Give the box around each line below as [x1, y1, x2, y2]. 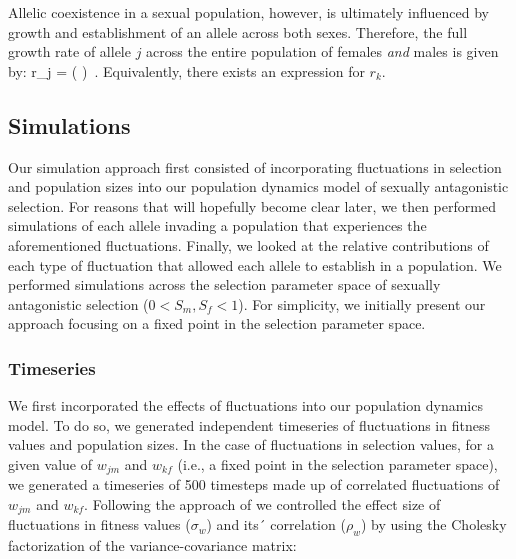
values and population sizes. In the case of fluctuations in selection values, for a [8, 434, 494, 455]
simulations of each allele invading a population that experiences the [8, 215, 427, 236]
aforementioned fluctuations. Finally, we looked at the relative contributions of [8, 234, 489, 255]
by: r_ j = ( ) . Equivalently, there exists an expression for [8, 60, 365, 81]
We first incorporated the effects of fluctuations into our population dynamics [8, 395, 483, 416]
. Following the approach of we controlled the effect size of [84, 493, 441, 514]
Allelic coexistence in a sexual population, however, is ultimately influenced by [8, 2, 489, 22]
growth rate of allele [8, 41, 131, 62]
